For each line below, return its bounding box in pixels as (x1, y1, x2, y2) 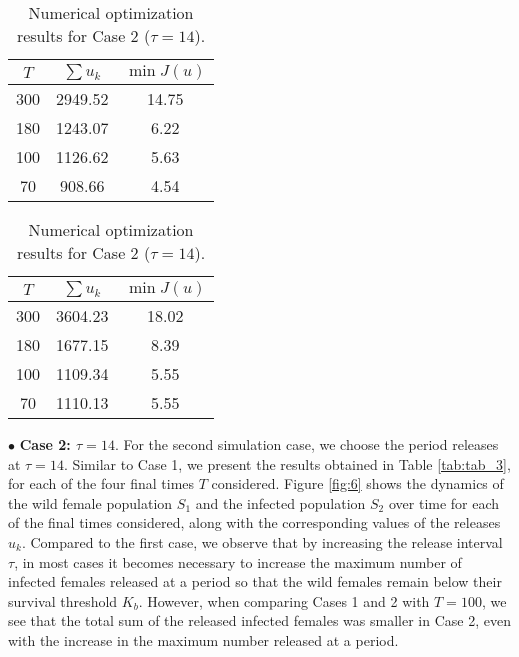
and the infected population (195, 492, 366, 513)
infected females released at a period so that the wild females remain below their (8, 571, 502, 592)
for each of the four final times (8, 473, 195, 494)
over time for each (388, 492, 500, 513)
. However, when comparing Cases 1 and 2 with (138, 590, 430, 611)
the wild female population (8, 492, 173, 513)
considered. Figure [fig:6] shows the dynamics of (211, 473, 504, 494)
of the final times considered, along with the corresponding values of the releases (8, 512, 501, 533)
